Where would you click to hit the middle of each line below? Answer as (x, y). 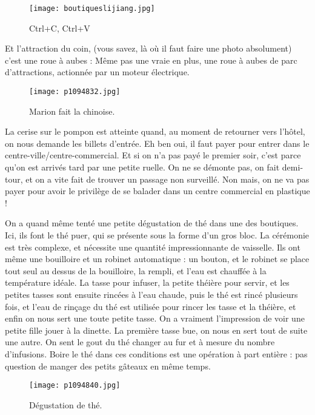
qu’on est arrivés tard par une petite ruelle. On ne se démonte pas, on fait (142, 167)
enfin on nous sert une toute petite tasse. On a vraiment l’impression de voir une (155, 318)
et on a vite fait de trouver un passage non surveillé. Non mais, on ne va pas (167, 179)
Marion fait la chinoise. (72, 111)
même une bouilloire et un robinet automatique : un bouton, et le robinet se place (157, 259)
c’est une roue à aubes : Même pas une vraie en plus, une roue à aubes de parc (151, 60)
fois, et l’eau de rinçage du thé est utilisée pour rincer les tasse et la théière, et (151, 306)
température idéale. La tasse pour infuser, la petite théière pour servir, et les (147, 282)
